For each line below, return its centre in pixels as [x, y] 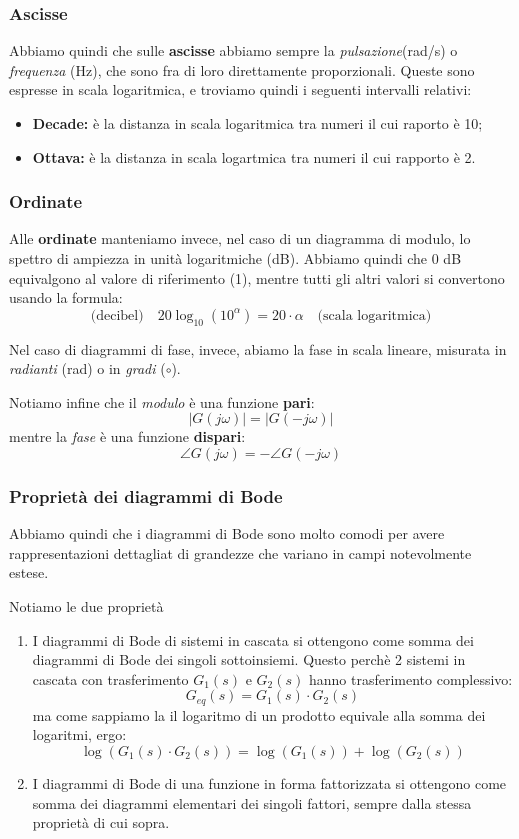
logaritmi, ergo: [79, 734]
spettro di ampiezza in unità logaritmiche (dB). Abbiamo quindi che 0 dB [235, 258]
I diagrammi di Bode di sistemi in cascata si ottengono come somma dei [253, 639]
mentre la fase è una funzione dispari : [127, 436]
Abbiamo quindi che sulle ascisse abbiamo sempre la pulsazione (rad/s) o [233, 50]
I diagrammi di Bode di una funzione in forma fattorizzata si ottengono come [269, 782]
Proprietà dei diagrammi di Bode [146, 495]
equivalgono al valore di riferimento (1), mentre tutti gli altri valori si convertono [257, 277]
